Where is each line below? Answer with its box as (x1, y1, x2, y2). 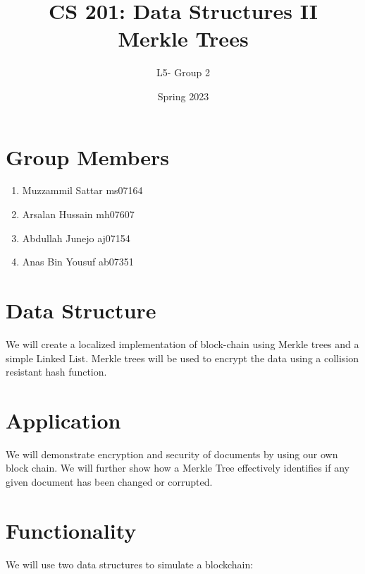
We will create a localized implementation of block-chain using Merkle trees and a (6, 336, 359, 351)
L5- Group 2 (156, 65, 210, 80)
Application (6, 405, 121, 434)
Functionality (6, 515, 137, 544)
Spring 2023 (157, 88, 209, 103)
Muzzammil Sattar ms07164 (22, 183, 143, 198)
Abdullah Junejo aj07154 (22, 230, 130, 245)
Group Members (6, 142, 169, 171)
